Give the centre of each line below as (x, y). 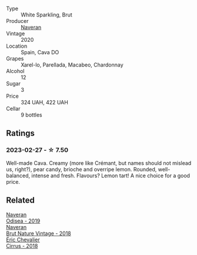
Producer (17, 21)
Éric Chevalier (23, 239)
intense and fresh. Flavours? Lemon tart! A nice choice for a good (111, 175)
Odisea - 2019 (23, 221)
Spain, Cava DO (40, 52)
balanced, (18, 175)
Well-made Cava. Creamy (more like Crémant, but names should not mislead (99, 163)
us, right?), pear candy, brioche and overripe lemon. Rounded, (81, 169)
